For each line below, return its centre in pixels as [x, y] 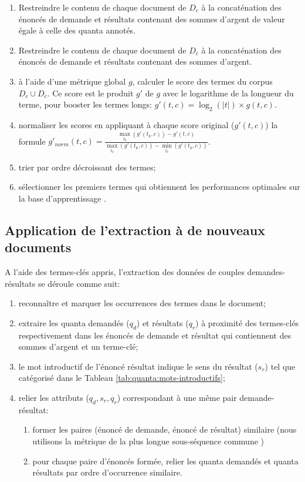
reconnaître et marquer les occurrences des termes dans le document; [142, 303]
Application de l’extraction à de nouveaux [135, 230]
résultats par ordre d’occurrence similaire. [107, 472]
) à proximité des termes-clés [247, 322]
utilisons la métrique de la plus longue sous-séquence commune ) [148, 441]
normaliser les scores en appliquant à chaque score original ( [126, 124]
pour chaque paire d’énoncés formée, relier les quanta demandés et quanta [165, 461]
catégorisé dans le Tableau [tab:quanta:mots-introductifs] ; [122, 378]
